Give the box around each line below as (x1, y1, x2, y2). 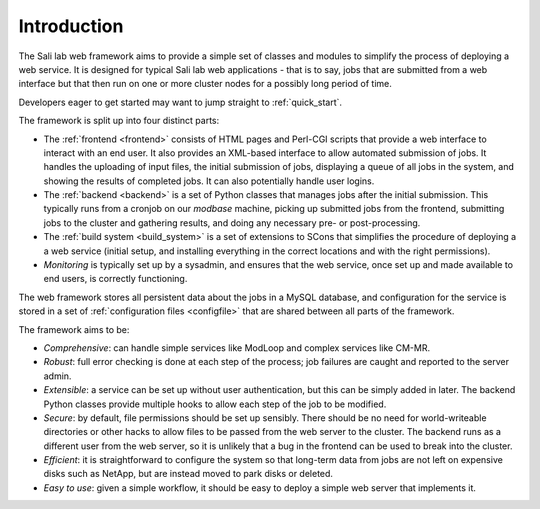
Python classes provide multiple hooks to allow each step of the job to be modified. (43, 398, 387, 410)
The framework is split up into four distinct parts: (18, 115, 220, 127)
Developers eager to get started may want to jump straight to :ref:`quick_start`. (18, 96, 343, 108)
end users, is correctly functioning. (43, 273, 188, 285)
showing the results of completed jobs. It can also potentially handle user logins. (43, 175, 375, 187)
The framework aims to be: (18, 323, 130, 335)
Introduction (18, 15, 124, 37)
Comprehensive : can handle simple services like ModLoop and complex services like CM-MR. (43, 341, 430, 354)
